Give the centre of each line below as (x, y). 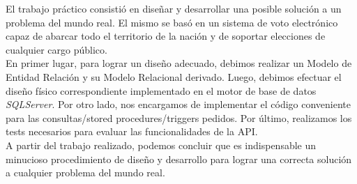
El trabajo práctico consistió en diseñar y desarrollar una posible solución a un (174, 8)
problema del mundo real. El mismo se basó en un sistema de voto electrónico (172, 22)
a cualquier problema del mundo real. (85, 172)
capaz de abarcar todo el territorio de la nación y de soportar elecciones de (166, 36)
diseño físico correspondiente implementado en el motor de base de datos (161, 90)
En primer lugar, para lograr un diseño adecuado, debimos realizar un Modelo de (179, 63)
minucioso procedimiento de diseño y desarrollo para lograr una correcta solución (179, 159)
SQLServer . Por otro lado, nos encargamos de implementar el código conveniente (178, 104)
